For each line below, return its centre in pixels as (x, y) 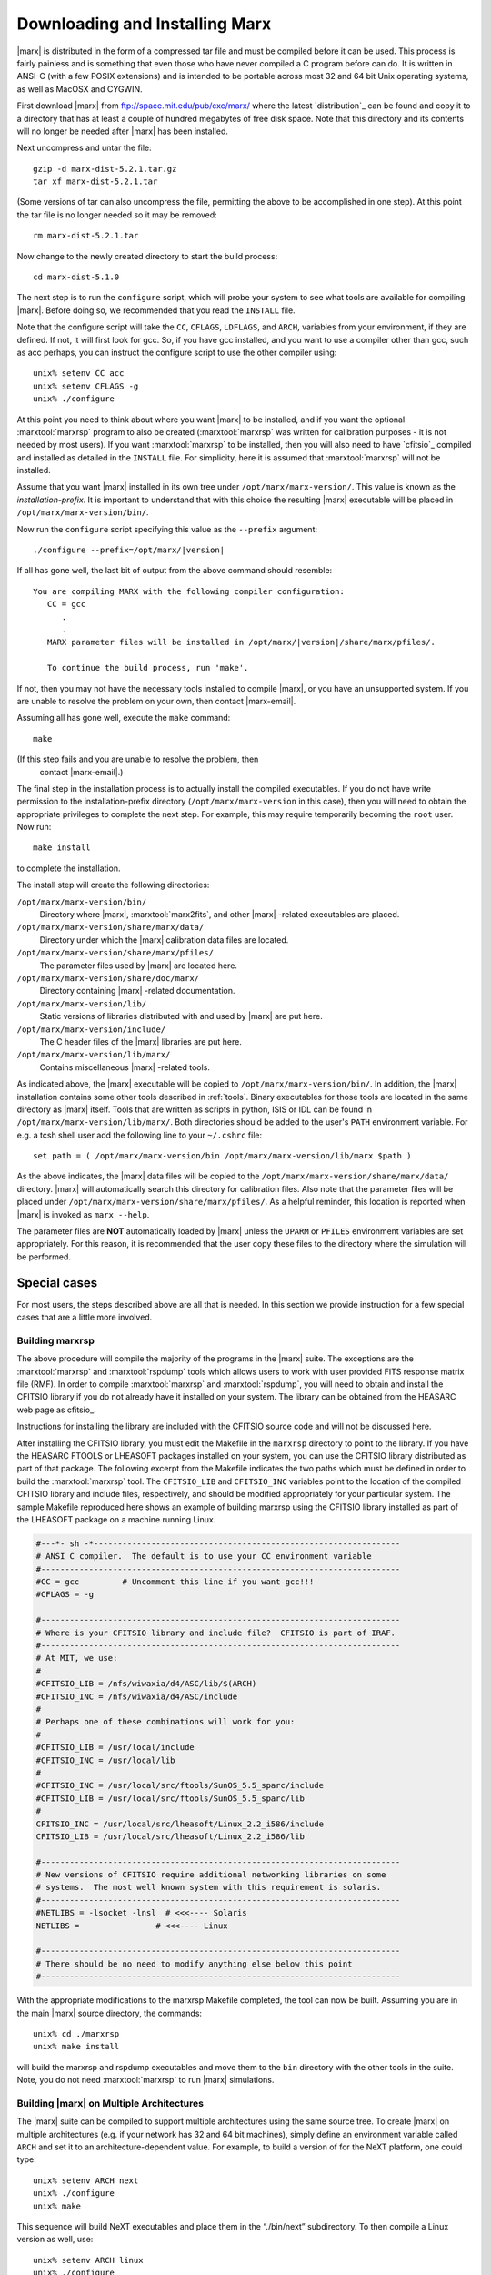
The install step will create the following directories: (113, 885)
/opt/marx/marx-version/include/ (91, 1029)
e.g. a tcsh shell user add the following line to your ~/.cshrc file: (140, 1135)
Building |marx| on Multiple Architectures (110, 2103)
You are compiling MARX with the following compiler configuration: (189, 591)
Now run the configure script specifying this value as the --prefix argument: (167, 529)
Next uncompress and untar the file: (84, 148)
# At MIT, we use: (77, 1658)
